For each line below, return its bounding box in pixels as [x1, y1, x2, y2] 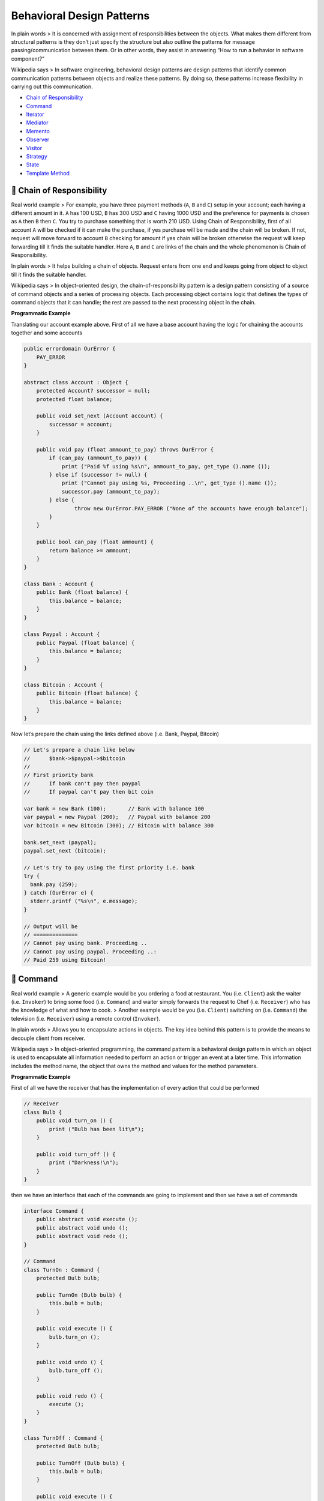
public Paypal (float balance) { [36, 639, 135, 646]
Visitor [26, 144, 42, 151]
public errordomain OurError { [23, 345, 116, 352]
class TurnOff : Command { [23, 1434, 103, 1441]
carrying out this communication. [11, 83, 93, 90]
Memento [26, 127, 50, 134]
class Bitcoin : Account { [23, 681, 103, 688]
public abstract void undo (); [36, 1224, 128, 1231]
